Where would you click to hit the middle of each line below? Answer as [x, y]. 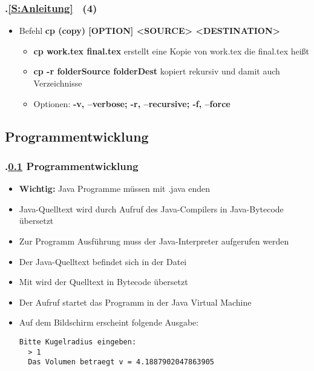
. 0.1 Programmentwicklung [72, 166]
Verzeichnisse [58, 83]
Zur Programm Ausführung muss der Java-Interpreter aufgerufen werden [154, 241]
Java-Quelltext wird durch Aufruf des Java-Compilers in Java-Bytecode [151, 208]
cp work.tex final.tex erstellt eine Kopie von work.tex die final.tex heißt [172, 51]
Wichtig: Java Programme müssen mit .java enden [115, 189]
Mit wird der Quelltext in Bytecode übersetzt [103, 282]
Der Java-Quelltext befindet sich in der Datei [103, 261]
